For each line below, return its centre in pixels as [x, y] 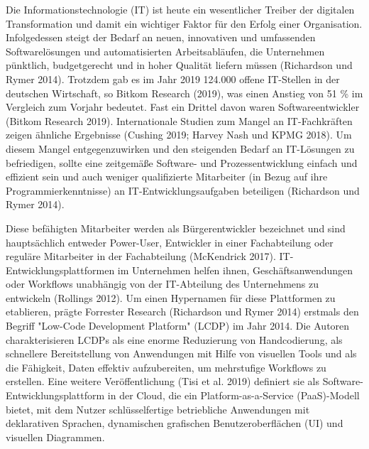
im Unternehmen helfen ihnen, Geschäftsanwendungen [235, 270]
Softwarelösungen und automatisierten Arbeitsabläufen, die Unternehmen [165, 51]
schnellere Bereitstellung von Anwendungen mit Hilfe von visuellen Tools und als [181, 353]
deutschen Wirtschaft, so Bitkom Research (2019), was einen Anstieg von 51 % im [184, 93]
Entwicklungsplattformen [60, 270]
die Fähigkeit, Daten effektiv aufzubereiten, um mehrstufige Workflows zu [166, 367]
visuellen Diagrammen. [55, 437]
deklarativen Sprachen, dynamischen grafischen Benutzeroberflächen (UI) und [175, 423]
